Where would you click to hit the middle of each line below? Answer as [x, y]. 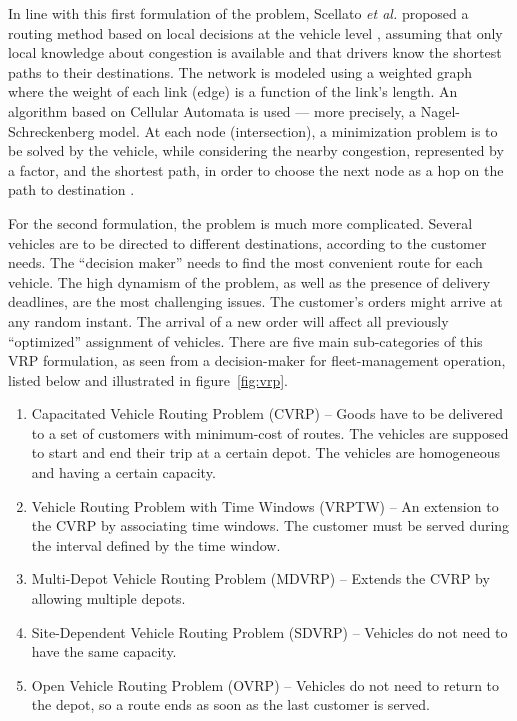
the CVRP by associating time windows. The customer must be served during [270, 525]
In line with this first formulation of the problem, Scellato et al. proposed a [238, 13]
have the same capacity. [104, 651]
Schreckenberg [51, 130]
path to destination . [71, 189]
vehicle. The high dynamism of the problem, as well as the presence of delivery [249, 281]
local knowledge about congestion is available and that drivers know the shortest [255, 52]
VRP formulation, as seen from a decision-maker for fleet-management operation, [257, 360]
